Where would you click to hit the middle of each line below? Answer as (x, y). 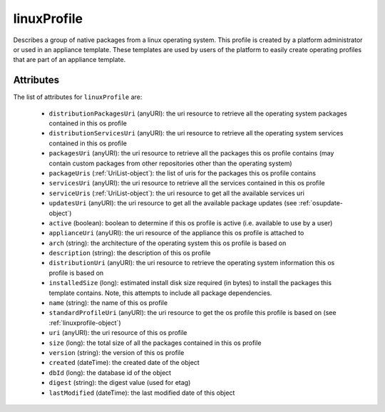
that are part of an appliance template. (70, 60)
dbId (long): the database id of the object (110, 372)
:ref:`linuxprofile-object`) (85, 323)
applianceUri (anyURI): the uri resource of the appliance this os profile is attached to (176, 233)
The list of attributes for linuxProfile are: (78, 97)
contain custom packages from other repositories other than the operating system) (170, 163)
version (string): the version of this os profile (117, 352)
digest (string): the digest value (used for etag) (120, 383)
